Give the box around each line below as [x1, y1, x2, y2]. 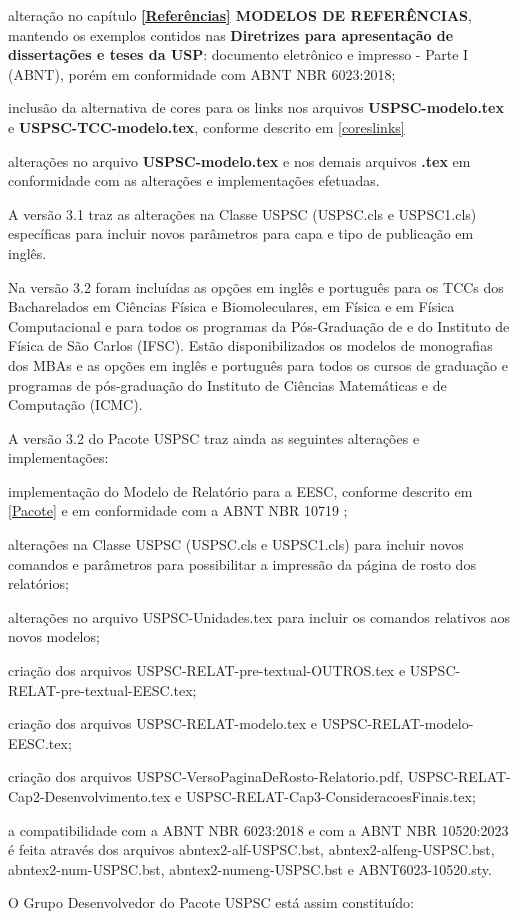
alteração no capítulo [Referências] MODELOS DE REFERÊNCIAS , [8, 5, 472, 25]
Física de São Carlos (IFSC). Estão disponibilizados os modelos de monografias [8, 335, 493, 356]
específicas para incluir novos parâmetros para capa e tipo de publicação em [8, 223, 474, 244]
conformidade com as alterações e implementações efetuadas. [8, 170, 380, 191]
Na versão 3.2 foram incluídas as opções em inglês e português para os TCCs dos [8, 276, 504, 297]
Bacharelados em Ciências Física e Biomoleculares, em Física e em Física [8, 296, 455, 317]
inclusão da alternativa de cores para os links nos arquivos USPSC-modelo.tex [8, 97, 504, 118]
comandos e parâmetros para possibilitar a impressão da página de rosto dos [8, 553, 476, 574]
